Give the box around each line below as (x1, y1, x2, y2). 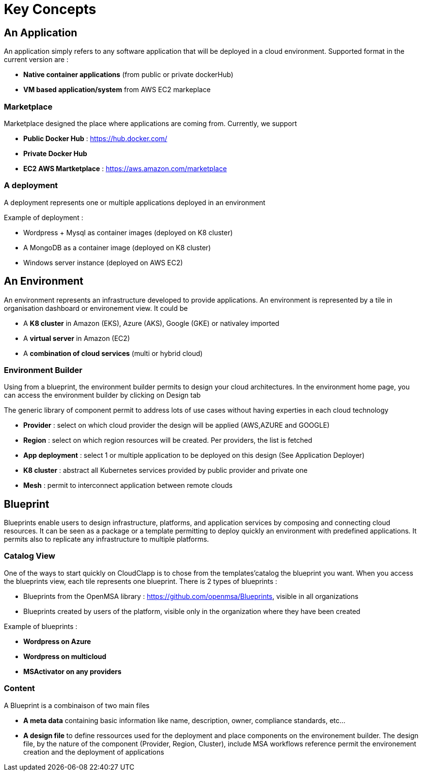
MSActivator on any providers (23, 667, 122, 676)
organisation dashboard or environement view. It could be (4, 304, 188, 312)
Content (4, 683, 35, 694)
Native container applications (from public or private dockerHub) (23, 70, 234, 79)
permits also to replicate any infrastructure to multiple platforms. (4, 535, 209, 544)
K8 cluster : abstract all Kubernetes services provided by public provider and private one (23, 466, 308, 475)
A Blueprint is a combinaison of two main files (4, 701, 150, 710)
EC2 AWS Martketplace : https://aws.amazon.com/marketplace (23, 164, 227, 173)
